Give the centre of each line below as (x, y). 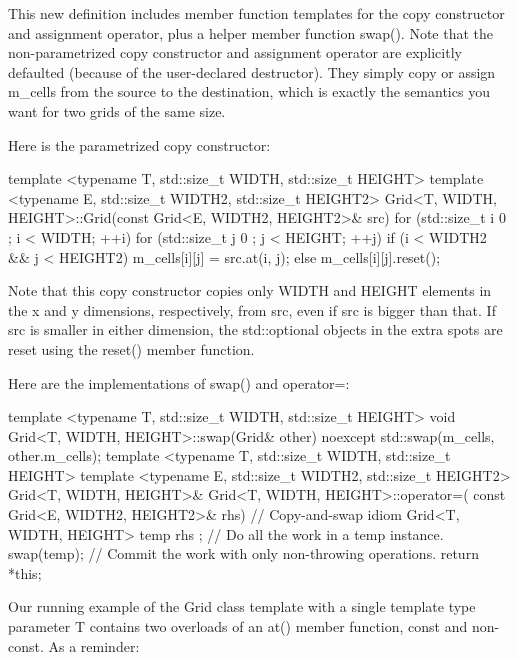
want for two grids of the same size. (117, 110)
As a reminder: (94, 645)
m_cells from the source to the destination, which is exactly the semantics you (249, 91)
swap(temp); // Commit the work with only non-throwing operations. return (243, 553)
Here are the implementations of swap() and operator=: (179, 382)
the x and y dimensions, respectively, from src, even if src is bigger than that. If (252, 309)
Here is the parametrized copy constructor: (139, 144)
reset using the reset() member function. (131, 348)
